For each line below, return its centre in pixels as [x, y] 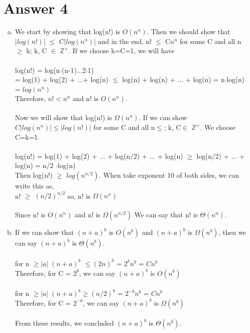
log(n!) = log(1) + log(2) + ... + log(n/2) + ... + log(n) [99, 156]
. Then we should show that [189, 31]
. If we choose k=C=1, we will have [122, 51]
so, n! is [79, 196]
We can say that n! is [166, 215]
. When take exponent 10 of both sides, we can [169, 175]
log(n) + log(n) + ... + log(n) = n [174, 79]
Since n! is [30, 215]
